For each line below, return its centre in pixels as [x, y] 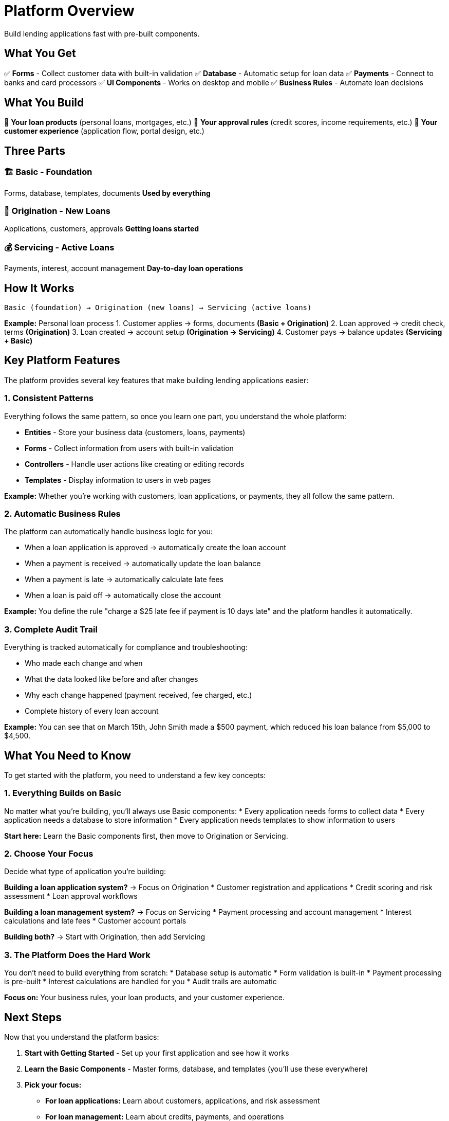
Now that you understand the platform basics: [82, 1037]
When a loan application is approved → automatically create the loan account [155, 548]
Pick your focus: [53, 1085]
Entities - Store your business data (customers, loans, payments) [135, 432]
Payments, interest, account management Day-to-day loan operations [124, 268]
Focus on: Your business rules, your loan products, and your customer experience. [145, 998]
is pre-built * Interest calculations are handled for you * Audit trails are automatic [141, 982]
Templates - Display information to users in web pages [118, 480]
